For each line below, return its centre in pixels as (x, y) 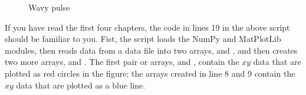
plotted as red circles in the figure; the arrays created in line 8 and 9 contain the (150, 73)
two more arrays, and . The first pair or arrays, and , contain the (122, 62)
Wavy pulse (49, 7)
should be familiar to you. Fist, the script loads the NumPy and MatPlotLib (143, 39)
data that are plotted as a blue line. (81, 85)
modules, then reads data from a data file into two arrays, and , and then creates (151, 50)
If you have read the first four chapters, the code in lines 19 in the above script (147, 27)
